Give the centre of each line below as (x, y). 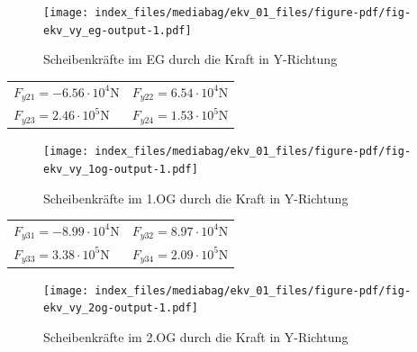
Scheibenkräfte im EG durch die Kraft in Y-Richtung (190, 59)
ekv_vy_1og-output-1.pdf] (121, 169)
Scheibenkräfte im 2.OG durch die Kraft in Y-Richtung (196, 336)
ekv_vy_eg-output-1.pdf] (118, 30)
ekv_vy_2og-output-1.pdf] (121, 308)
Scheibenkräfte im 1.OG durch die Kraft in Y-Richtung (196, 198)
